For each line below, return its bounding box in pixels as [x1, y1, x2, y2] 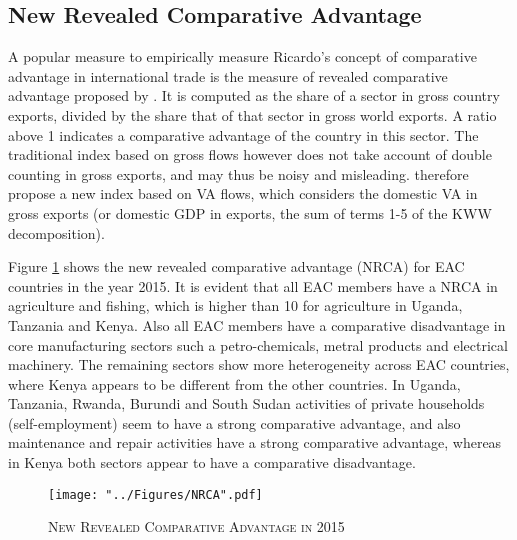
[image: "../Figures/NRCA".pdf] [48, 487, 263, 502]
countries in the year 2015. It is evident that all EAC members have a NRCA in [8, 275, 498, 296]
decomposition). [8, 222, 105, 243]
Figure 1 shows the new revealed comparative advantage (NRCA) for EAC [8, 256, 465, 277]
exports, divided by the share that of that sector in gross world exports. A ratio [8, 104, 497, 125]
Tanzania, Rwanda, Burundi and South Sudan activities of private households [8, 393, 485, 414]
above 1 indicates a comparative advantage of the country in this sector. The [8, 124, 479, 145]
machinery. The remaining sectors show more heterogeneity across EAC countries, [8, 354, 510, 375]
